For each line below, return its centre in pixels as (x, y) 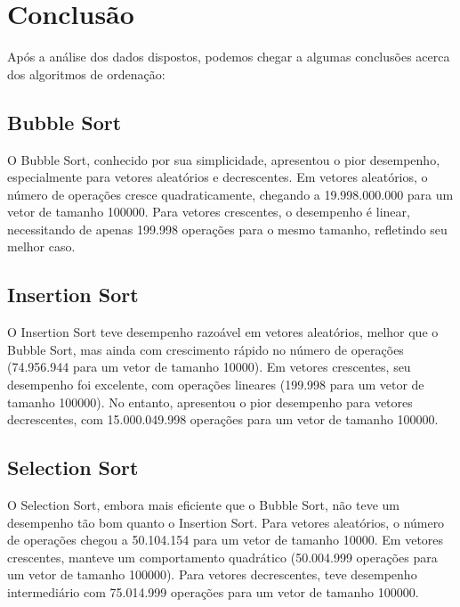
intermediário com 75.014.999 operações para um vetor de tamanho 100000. (213, 592)
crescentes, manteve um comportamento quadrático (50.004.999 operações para (222, 557)
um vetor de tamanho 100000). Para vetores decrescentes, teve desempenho (212, 574)
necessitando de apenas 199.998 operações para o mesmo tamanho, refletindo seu (227, 229)
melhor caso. (41, 246)
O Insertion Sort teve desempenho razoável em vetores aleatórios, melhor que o (223, 332)
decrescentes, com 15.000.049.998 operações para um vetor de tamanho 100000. (223, 419)
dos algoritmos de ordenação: (86, 74)
